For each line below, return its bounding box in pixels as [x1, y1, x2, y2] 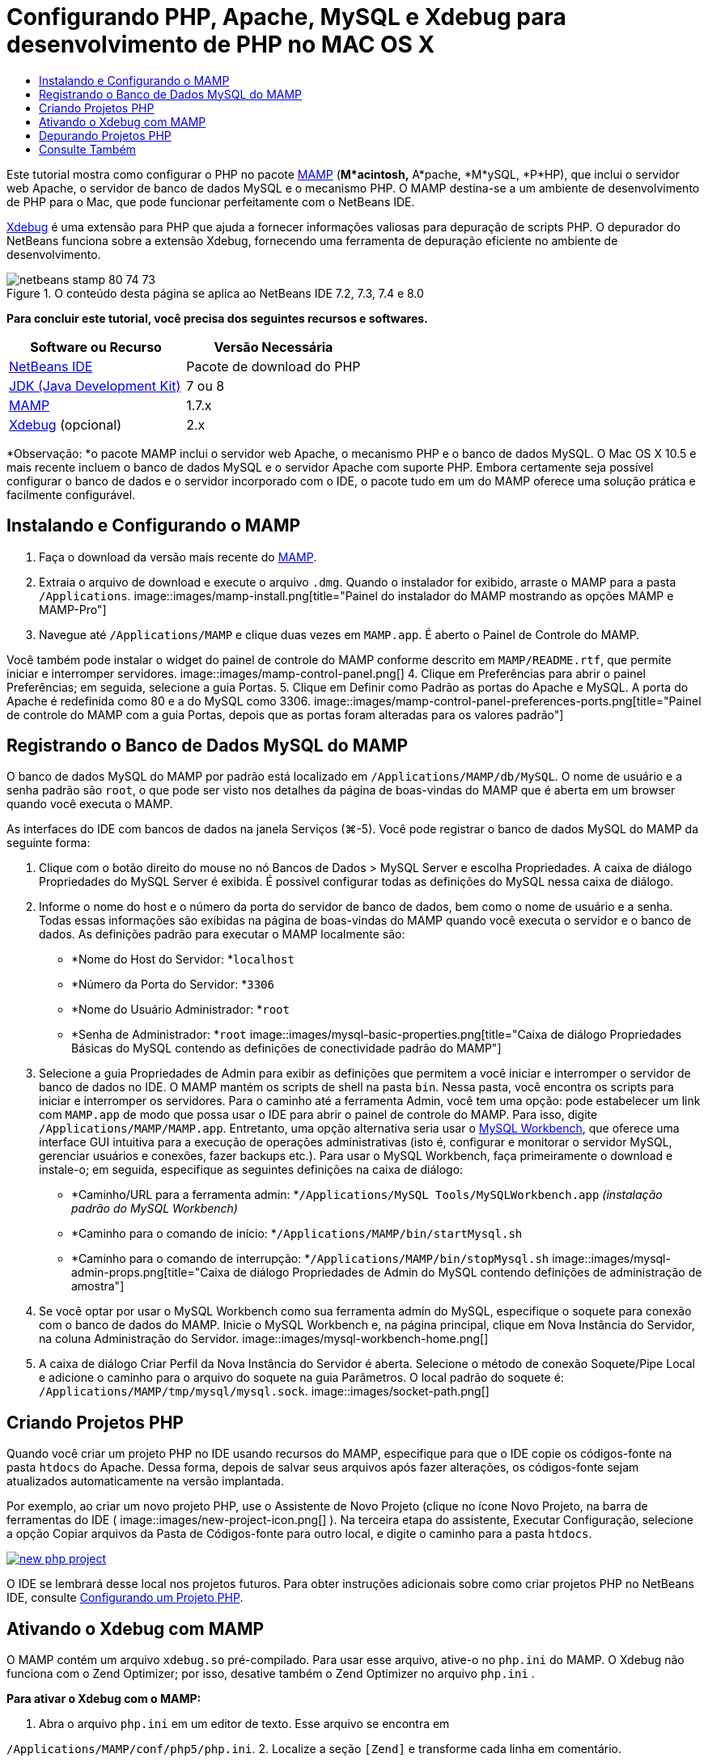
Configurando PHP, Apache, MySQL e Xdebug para [6, 3, 566, 31]
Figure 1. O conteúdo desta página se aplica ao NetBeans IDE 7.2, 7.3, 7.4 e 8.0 [6, 286, 424, 300]
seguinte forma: [6, 836, 91, 850]
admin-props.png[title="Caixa [71, 1265, 231, 1280]
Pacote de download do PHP [186, 358, 361, 375]
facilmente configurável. [6, 487, 136, 502]
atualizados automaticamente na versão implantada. [6, 1474, 284, 1489]
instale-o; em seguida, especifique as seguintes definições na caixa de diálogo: [39, 1163, 464, 1177]
